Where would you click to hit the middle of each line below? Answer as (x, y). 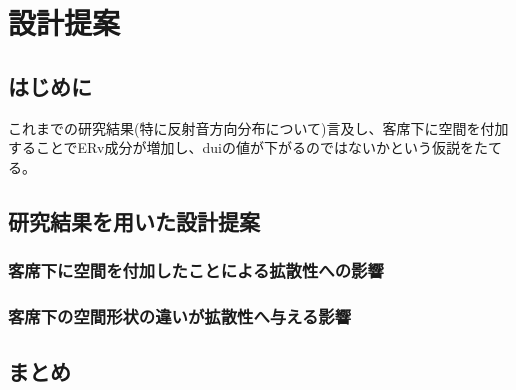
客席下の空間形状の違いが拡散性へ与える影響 (180, 315)
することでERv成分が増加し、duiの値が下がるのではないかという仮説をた (248, 147)
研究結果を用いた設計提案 (134, 220)
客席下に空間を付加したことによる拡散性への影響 (196, 270)
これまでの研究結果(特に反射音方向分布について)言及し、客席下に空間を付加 (258, 127)
